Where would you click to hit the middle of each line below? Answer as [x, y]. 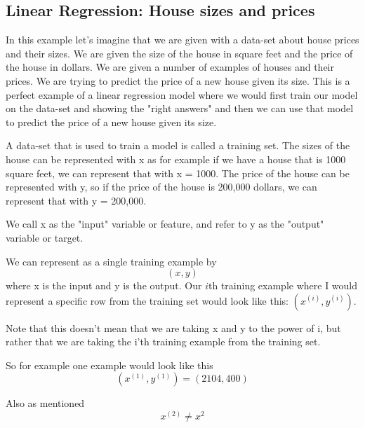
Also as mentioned [45, 403]
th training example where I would [283, 285]
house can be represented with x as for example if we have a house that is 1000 [176, 159]
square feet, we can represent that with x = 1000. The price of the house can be [178, 173]
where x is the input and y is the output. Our [104, 285]
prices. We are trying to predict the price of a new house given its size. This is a [178, 80]
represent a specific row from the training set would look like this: [147, 300]
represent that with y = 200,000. [76, 200]
